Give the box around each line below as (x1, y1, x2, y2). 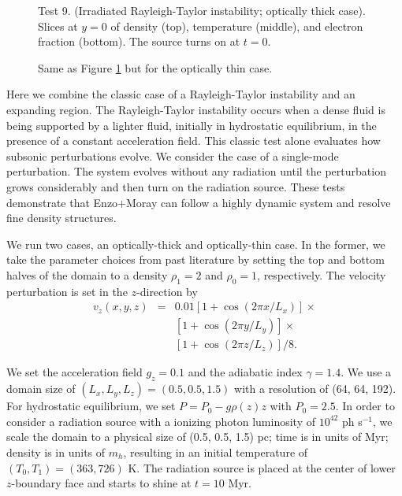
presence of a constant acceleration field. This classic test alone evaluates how (6, 132, 381, 149)
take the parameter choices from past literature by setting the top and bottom (6, 251, 385, 268)
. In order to (335, 398, 395, 414)
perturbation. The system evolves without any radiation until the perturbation (6, 163, 386, 180)
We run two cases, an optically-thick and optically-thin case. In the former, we (6, 235, 385, 252)
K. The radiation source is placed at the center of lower (128, 459, 396, 476)
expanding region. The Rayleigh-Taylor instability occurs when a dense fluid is (6, 101, 385, 117)
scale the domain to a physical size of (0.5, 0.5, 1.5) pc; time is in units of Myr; (6, 428, 389, 445)
